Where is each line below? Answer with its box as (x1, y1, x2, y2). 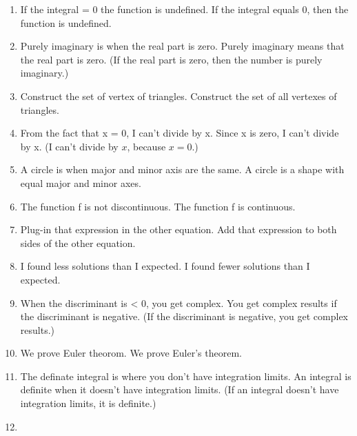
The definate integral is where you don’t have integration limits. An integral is (20, 368, 351, 383)
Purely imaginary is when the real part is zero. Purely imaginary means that (20, 39, 345, 53)
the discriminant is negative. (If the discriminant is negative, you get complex (20, 309, 348, 324)
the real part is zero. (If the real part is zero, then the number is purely (20, 52, 323, 66)
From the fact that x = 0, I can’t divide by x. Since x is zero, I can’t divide (20, 126, 339, 140)
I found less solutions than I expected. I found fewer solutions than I (20, 259, 310, 273)
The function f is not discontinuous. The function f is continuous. (20, 199, 296, 213)
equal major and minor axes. (20, 175, 141, 190)
